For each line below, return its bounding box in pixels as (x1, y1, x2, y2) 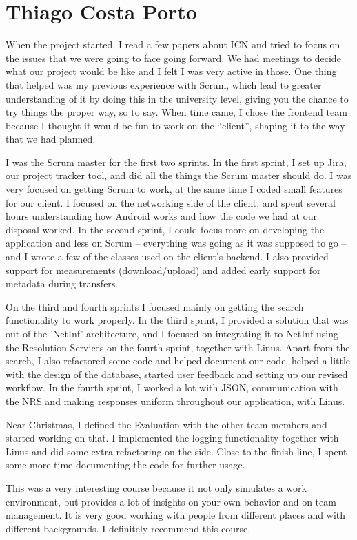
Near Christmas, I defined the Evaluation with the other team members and (6, 417, 327, 431)
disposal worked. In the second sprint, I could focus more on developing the (6, 222, 325, 236)
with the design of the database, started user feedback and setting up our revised (6, 366, 348, 381)
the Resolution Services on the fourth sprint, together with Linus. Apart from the (6, 340, 350, 354)
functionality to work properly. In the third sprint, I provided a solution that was (6, 313, 349, 327)
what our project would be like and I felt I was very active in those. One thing (6, 64, 337, 79)
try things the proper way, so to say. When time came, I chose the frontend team (6, 105, 347, 119)
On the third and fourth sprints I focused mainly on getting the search (6, 299, 304, 313)
